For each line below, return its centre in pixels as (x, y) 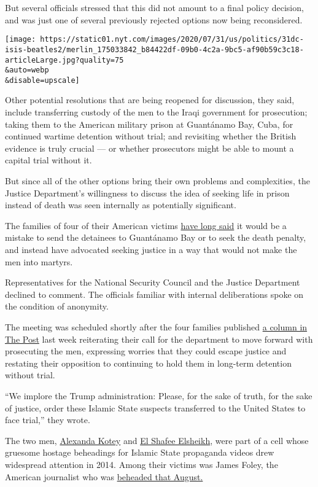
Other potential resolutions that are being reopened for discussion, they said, (150, 100)
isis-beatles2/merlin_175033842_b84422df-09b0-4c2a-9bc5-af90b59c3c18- (154, 49)
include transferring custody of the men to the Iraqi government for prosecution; (156, 112)
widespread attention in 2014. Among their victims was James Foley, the (142, 464)
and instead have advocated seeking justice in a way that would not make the (151, 249)
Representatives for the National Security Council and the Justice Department (153, 282)
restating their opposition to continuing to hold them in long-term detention (148, 363)
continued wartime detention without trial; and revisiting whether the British (151, 136)
